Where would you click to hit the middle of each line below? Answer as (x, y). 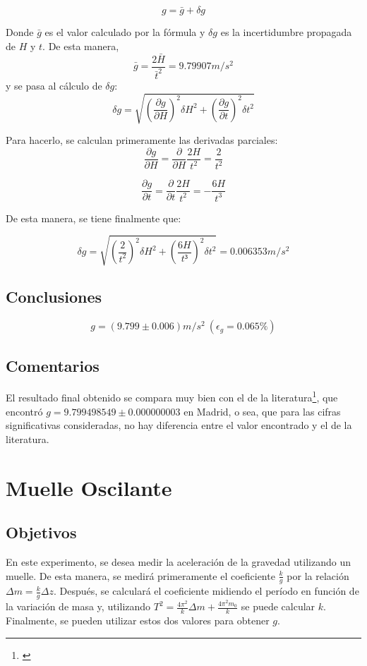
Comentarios (53, 365)
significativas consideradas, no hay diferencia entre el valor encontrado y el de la (179, 425)
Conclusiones (54, 297)
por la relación (318, 575)
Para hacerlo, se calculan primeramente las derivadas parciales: (142, 140)
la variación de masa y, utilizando (78, 606)
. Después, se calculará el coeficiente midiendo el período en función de (206, 591)
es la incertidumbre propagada (286, 32)
